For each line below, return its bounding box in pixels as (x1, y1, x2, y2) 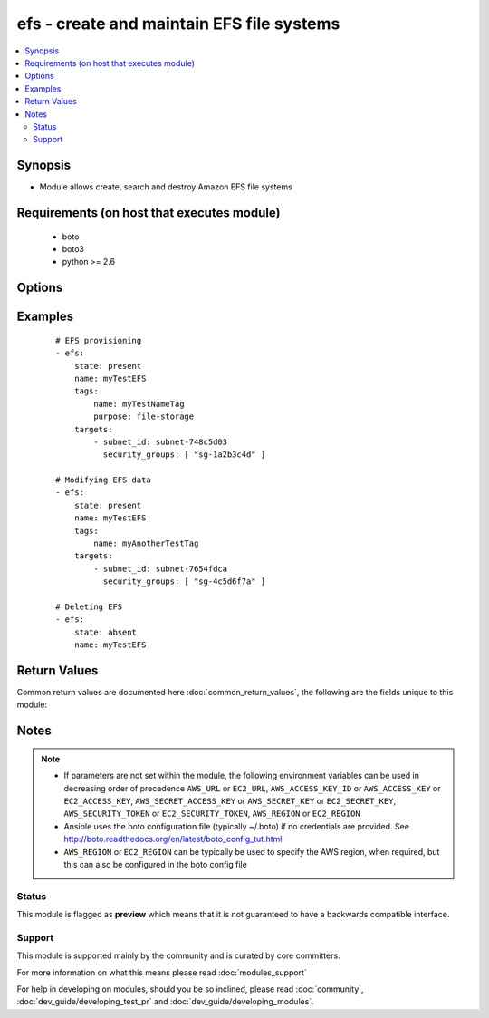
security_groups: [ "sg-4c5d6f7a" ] (102, 577, 266, 587)
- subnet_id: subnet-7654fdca (93, 563, 228, 574)
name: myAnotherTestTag (93, 538, 199, 548)
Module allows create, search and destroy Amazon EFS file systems (39, 181, 293, 192)
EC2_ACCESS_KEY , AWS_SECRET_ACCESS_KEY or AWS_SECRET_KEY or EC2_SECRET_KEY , (63, 796, 397, 807)
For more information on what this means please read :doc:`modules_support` (16, 966, 307, 978)
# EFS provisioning (55, 335, 142, 345)
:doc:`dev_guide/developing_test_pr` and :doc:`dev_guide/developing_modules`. (16, 996, 314, 1007)
